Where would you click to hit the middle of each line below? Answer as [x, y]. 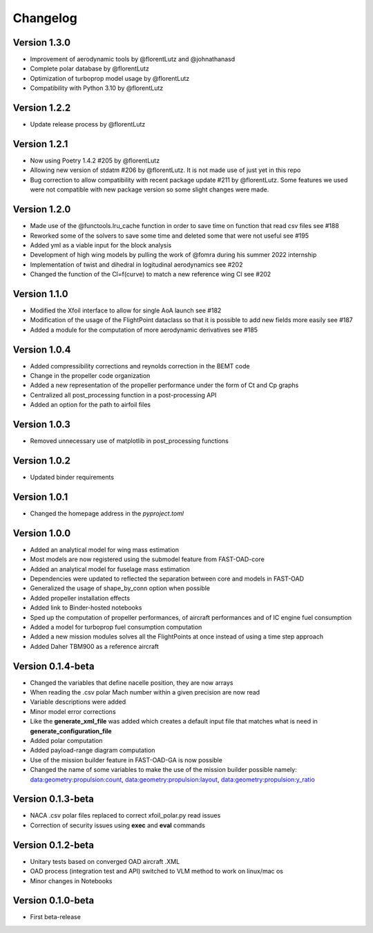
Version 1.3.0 [42, 43]
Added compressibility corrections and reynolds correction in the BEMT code [140, 366]
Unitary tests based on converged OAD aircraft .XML [105, 861]
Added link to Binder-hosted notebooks [86, 607]
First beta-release [55, 917]
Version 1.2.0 [42, 210]
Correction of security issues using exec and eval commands [117, 825]
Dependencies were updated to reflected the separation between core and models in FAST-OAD [167, 579]
